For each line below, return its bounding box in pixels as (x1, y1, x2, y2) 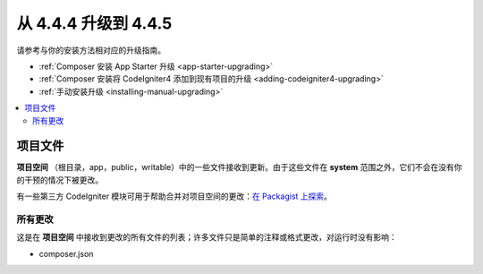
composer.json (38, 248, 94, 259)
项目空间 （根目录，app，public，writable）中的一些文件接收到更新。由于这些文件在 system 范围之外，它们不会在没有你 (16, 162, 462, 173)
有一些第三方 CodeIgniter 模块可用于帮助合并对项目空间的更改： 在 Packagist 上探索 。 (16, 191, 333, 201)
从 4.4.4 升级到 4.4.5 (16, 13, 173, 33)
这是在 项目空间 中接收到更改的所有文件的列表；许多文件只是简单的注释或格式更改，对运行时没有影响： (16, 232, 397, 243)
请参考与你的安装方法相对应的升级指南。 (16, 45, 165, 56)
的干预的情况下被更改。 (16, 175, 103, 185)
